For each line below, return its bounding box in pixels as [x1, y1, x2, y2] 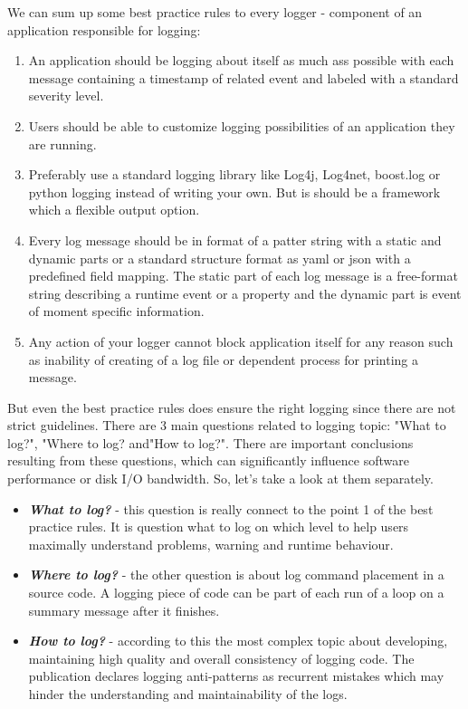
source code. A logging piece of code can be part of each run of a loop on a [28, 583, 444, 602]
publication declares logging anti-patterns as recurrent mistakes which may [28, 666, 444, 685]
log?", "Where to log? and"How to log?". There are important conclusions [7, 433, 414, 452]
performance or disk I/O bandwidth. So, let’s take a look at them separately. [7, 469, 434, 488]
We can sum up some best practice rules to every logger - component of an [7, 3, 423, 21]
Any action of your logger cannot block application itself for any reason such [28, 331, 454, 350]
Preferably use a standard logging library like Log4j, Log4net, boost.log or [28, 165, 441, 184]
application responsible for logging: [7, 20, 201, 39]
